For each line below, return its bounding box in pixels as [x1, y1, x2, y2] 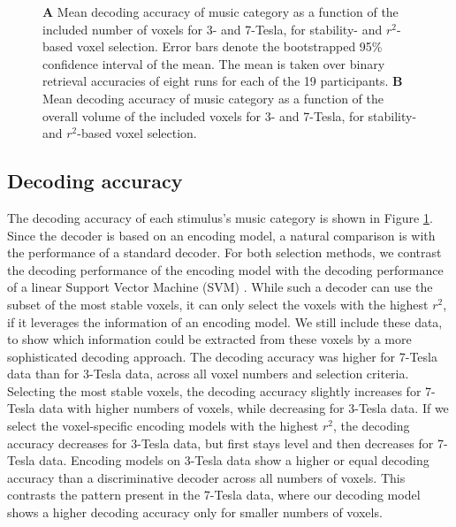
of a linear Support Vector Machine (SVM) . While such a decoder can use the [7, 278, 433, 296]
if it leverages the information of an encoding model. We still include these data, [7, 312, 443, 331]
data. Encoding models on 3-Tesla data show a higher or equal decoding [39, 451, 429, 470]
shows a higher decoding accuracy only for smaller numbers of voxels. [7, 503, 383, 522]
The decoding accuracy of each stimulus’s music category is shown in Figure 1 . [7, 208, 433, 226]
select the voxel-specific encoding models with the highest [7, 416, 319, 435]
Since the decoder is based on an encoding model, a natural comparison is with [7, 225, 436, 244]
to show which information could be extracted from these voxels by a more [7, 330, 412, 348]
